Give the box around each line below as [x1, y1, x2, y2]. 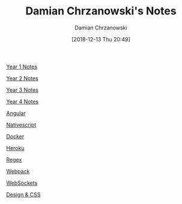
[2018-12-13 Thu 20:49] [71, 35, 130, 43]
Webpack [6, 167, 30, 175]
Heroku [6, 144, 25, 151]
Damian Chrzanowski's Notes [25, 4, 177, 18]
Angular [6, 109, 26, 116]
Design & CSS [6, 191, 41, 198]
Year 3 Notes [6, 86, 39, 94]
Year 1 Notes [6, 63, 38, 70]
